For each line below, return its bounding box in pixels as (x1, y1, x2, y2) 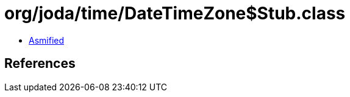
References (4, 56, 76, 72)
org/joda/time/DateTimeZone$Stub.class (4, 3, 346, 24)
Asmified (29, 35, 65, 45)
